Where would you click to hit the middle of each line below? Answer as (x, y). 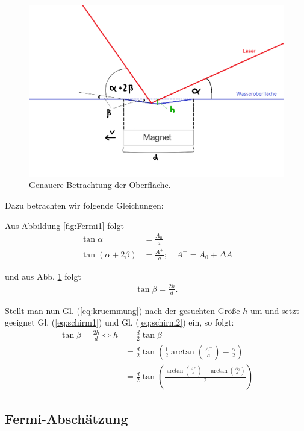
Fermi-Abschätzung (67, 418)
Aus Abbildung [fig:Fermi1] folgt (64, 225)
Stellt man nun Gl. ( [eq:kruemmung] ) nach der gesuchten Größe (123, 310)
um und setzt (275, 310)
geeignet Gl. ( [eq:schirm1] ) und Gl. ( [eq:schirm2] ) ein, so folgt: (119, 322)
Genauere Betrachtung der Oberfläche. (100, 185)
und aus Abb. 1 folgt (43, 276)
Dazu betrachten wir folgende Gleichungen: (84, 205)
